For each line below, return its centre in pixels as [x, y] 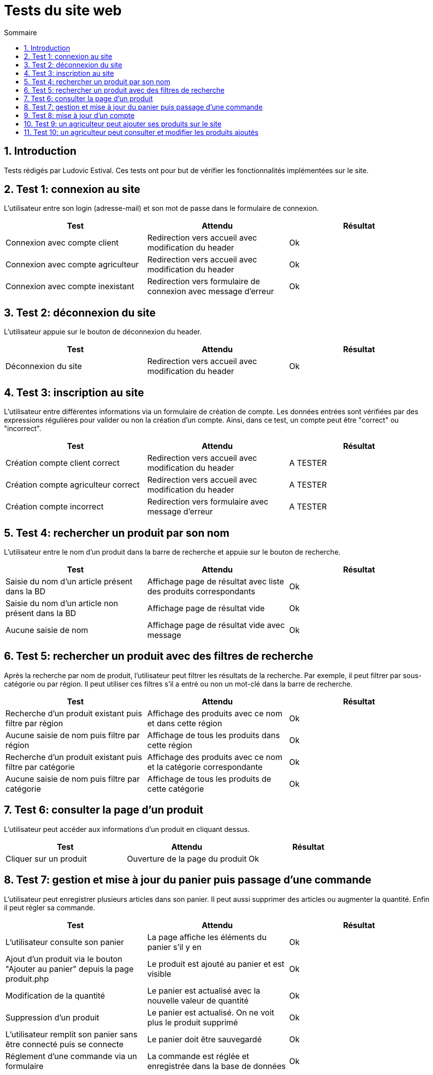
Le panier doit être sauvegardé [204, 1039]
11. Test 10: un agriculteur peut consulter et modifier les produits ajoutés [141, 132]
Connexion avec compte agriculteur [72, 265]
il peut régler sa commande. [50, 907]
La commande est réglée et [198, 1056]
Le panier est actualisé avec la [204, 990]
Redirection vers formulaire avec [208, 502]
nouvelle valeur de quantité [198, 1000]
